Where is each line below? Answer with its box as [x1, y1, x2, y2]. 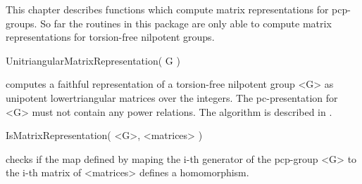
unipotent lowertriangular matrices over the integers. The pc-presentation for [6, 90, 338, 105]
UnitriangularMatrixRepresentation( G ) [6, 53, 180, 67]
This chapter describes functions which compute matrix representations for [6, 2, 329, 16]
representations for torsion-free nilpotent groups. [6, 29, 215, 44]
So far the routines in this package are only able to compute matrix [40, 15, 332, 30]
